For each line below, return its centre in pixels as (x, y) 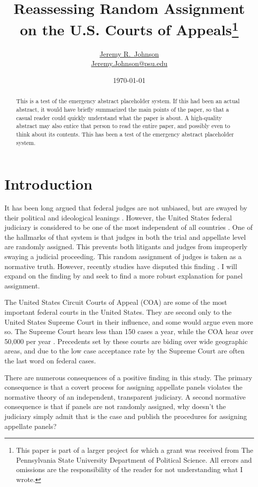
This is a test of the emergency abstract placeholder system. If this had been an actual (128, 101)
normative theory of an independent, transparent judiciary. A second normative (125, 396)
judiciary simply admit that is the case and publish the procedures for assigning (126, 416)
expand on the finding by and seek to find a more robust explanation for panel (124, 276)
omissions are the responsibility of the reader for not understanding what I (129, 469)
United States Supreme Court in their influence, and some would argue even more (129, 321)
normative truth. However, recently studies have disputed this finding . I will (121, 266)
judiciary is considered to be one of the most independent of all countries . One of (129, 227)
